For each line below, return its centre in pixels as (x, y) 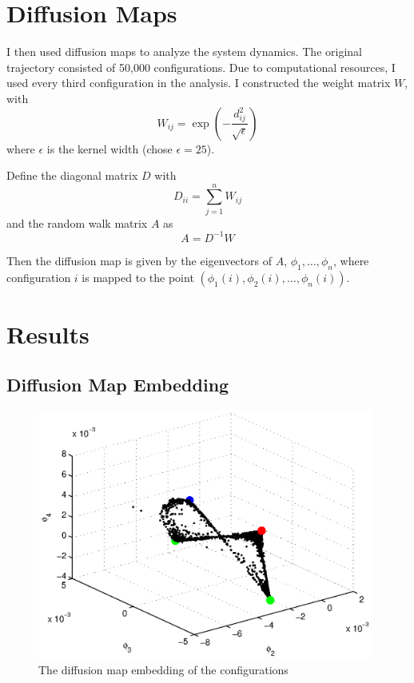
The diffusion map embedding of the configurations (163, 669)
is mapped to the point (138, 277)
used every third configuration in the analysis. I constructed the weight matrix (199, 83)
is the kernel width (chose (109, 148)
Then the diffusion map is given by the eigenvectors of (139, 260)
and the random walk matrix (77, 222)
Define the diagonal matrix (72, 175)
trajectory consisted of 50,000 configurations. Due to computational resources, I (201, 67)
